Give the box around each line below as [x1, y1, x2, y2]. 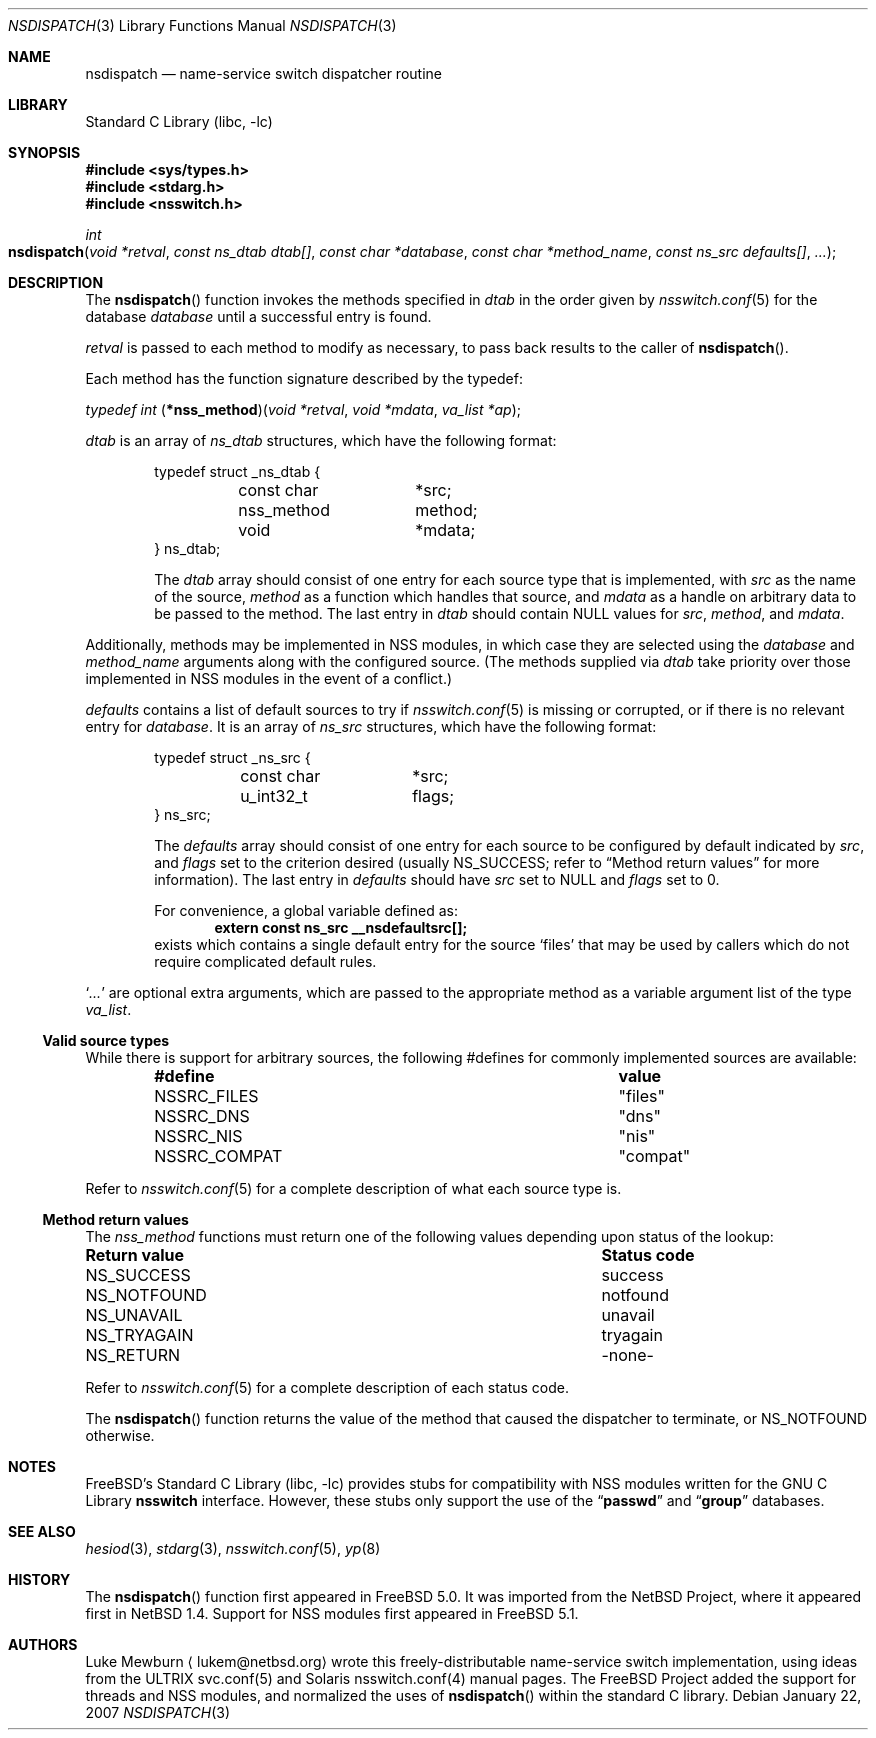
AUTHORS [8, 1636, 78, 1653]
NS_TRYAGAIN [85, 1325, 194, 1345]
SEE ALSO [8, 1523, 76, 1540]
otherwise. [85, 1427, 155, 1444]
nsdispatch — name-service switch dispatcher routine [85, 65, 442, 82]
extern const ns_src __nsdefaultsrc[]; [214, 919, 468, 936]
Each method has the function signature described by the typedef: [85, 370, 523, 387]
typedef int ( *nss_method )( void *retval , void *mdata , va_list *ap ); [85, 401, 522, 418]
